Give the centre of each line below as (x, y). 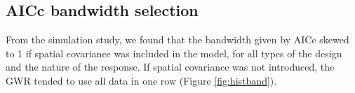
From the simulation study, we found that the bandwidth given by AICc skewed (177, 40)
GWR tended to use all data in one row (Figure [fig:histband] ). (141, 80)
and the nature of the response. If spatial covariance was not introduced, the (170, 67)
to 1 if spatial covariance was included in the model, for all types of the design (174, 53)
